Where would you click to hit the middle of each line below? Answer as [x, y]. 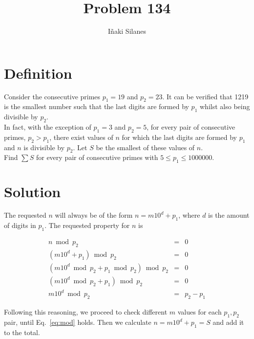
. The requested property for [87, 225]
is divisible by [44, 147]
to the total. [22, 332]
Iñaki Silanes [127, 31]
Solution [32, 192]
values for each [200, 312]
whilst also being [225, 106]
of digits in [20, 225]
